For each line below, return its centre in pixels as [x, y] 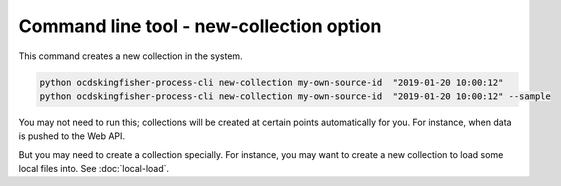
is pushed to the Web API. [71, 136]
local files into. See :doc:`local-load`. [94, 169]
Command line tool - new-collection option [200, 26]
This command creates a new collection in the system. [131, 56]
